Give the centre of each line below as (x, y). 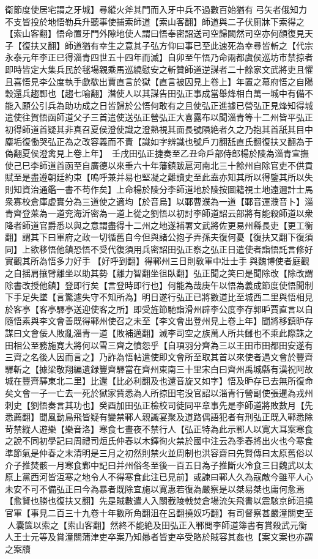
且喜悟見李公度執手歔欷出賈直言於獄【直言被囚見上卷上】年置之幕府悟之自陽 (159, 81)
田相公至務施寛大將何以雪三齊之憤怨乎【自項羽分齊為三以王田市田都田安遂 (155, 345)
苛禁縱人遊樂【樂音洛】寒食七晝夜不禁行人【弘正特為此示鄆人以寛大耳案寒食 (159, 428)
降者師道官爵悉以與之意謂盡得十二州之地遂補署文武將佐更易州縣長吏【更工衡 (159, 225)
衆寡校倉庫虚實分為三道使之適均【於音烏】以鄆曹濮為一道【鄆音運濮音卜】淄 (159, 201)
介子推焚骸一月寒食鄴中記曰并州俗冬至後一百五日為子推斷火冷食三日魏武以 (155, 465)
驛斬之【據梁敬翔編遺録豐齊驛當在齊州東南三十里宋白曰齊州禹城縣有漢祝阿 (155, 368)
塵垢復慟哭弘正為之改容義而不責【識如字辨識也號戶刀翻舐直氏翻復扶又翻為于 (159, 141)
